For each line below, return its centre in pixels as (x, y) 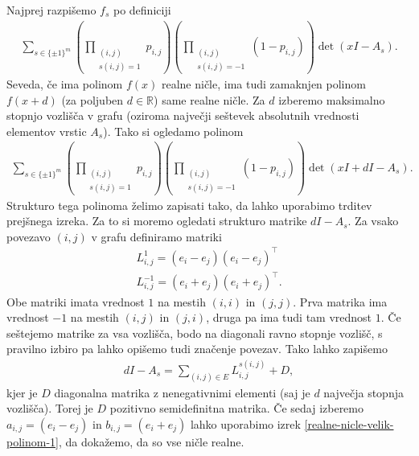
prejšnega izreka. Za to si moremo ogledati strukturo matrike (157, 221)
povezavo (29, 236)
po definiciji (142, 10)
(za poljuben (92, 99)
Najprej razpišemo (51, 10)
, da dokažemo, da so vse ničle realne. (151, 441)
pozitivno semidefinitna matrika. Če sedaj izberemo (236, 408)
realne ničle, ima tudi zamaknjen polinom (263, 83)
